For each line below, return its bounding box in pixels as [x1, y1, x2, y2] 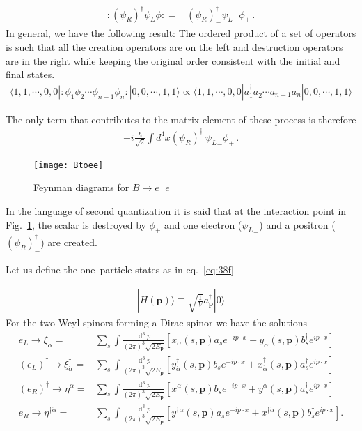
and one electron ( [164, 217, 242, 232]
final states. [6, 67, 55, 82]
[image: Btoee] [33, 160, 104, 170]
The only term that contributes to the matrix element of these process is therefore [6, 112, 356, 126]
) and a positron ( [259, 217, 336, 232]
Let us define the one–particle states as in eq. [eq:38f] [6, 262, 234, 276]
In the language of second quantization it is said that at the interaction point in [6, 203, 347, 218]
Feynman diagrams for [33, 180, 129, 195]
